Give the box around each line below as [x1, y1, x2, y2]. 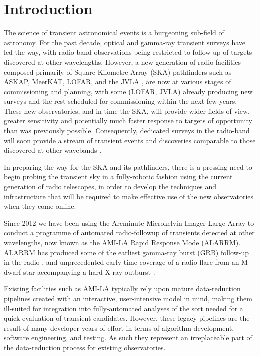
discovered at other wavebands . [4, 145, 102, 155]
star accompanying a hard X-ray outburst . [23, 266, 155, 277]
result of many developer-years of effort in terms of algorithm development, [4, 322, 234, 333]
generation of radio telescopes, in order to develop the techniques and [4, 181, 217, 192]
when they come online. [4, 201, 76, 211]
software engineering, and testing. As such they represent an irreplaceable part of [4, 332, 252, 343]
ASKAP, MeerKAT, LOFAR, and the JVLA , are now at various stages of [4, 76, 231, 87]
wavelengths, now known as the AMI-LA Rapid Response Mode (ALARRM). [4, 237, 241, 247]
